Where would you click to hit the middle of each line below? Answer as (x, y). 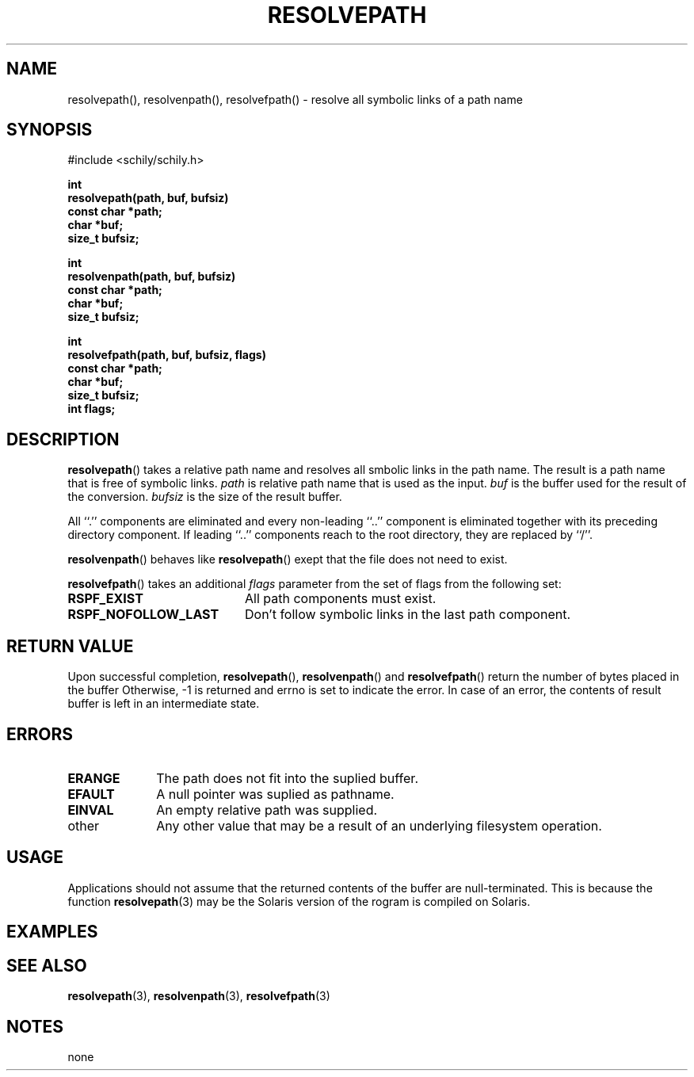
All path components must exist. (340, 599)
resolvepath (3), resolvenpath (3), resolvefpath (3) (199, 996)
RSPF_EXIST (105, 599)
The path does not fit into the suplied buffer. (287, 778)
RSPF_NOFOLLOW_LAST (143, 615)
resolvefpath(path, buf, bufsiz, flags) (167, 355)
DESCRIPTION (63, 439)
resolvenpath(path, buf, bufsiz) (152, 277)
